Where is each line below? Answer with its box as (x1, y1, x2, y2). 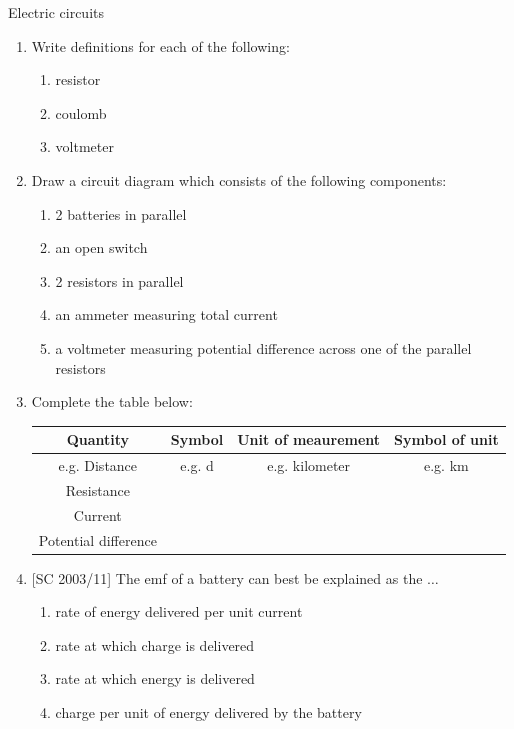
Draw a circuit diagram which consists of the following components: (31, 169, 447, 190)
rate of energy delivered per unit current (55, 601, 303, 622)
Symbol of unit (394, 429, 499, 450)
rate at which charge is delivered (55, 634, 255, 655)
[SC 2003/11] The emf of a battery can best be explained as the (31, 567, 423, 588)
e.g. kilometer (267, 455, 351, 476)
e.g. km (424, 455, 469, 476)
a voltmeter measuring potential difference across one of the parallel (55, 337, 472, 358)
